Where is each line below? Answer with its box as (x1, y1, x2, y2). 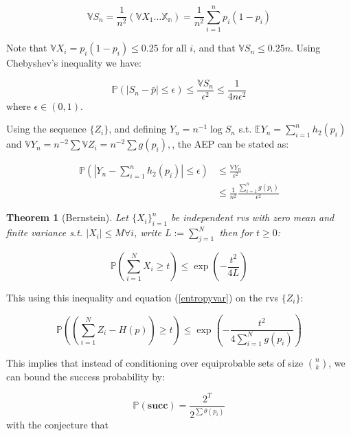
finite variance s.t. (6, 225, 83, 240)
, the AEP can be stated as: (172, 137, 289, 151)
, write (134, 225, 161, 240)
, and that (193, 41, 236, 55)
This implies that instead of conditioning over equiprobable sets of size (6, 355, 304, 369)
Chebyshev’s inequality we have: (6, 56, 141, 70)
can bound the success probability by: (6, 369, 165, 383)
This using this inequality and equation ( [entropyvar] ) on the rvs (6, 290, 278, 304)
